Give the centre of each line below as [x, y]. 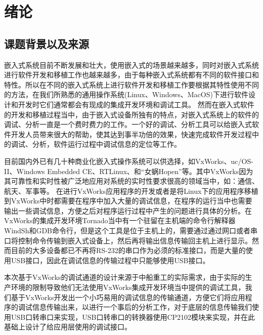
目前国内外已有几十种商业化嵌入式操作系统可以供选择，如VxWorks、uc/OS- [129, 161]
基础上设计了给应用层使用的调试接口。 [68, 327]
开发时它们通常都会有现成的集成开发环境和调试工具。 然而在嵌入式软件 [136, 104]
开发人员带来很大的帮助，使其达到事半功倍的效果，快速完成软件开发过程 [131, 134]
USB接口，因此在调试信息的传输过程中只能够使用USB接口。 [110, 260]
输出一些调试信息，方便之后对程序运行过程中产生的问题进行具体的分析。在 [128, 210]
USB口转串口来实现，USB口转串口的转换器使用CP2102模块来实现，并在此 [133, 317]
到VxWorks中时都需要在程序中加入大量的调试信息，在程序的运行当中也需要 [128, 201]
